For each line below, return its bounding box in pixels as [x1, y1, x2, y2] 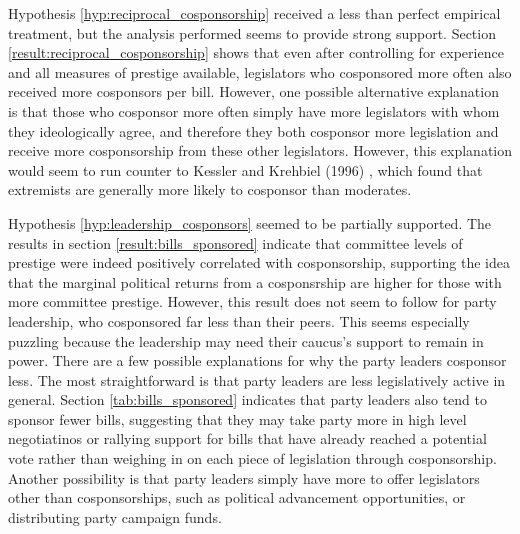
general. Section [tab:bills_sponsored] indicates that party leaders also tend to [8, 389, 488, 410]
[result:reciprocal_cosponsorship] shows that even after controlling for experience [8, 42, 504, 63]
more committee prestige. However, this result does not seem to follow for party [8, 291, 497, 312]
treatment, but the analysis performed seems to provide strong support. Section [8, 22, 496, 43]
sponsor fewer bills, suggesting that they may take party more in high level [8, 408, 467, 429]
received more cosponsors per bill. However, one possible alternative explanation [8, 81, 499, 102]
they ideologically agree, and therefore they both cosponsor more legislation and [8, 120, 499, 141]
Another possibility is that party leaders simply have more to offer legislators [8, 467, 480, 488]
